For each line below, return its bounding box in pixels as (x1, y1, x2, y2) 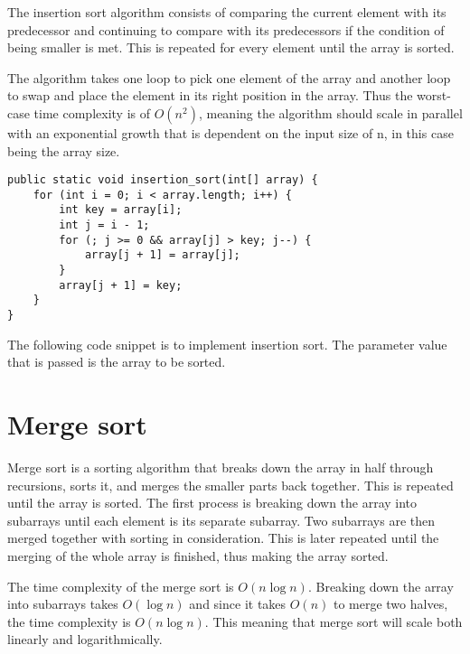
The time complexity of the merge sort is (7, 576, 234, 595)
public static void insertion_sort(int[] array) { (7, 173, 318, 187)
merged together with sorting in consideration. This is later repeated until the (7, 528, 439, 547)
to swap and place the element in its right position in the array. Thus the (7, 86, 413, 105)
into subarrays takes (7, 594, 118, 613)
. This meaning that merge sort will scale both (204, 612, 463, 631)
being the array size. (7, 141, 120, 160)
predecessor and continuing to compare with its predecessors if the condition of (7, 20, 445, 39)
